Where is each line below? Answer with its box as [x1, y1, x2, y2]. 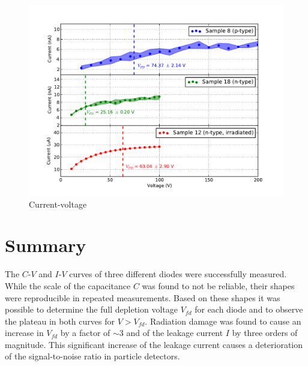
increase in [5, 326, 44, 339]
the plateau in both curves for [5, 314, 115, 327]
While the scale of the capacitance [5, 279, 131, 292]
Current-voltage [29, 197, 87, 210]
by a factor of [60, 326, 110, 339]
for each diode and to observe [195, 303, 303, 316]
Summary [5, 233, 86, 257]
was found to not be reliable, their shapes [142, 279, 295, 292]
